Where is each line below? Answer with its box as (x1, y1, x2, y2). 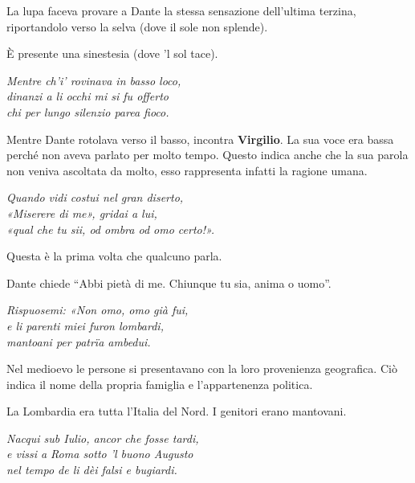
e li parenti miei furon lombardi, (6, 317, 164, 334)
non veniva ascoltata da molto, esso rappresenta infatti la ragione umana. (6, 162, 368, 178)
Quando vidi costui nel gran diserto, (6, 189, 184, 206)
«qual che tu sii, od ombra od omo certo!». (6, 220, 215, 237)
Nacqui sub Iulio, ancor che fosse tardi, (6, 429, 199, 446)
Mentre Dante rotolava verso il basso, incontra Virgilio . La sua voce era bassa (6, 130, 394, 147)
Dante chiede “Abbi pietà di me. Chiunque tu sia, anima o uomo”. (6, 274, 332, 291)
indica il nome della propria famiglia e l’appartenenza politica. (6, 375, 313, 392)
